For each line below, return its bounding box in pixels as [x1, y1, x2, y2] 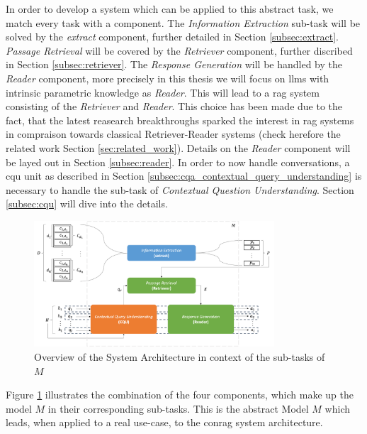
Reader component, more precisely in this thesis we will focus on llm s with [6, 70, 329, 85]
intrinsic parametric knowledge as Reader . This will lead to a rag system [6, 85, 320, 99]
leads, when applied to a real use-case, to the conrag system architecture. [6, 415, 323, 430]
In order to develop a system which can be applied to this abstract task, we [6, 1, 334, 16]
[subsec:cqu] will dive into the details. [6, 196, 168, 211]
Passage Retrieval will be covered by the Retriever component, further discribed [6, 43, 353, 58]
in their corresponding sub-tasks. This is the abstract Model [47, 401, 309, 416]
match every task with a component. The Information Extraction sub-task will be [6, 15, 361, 30]
